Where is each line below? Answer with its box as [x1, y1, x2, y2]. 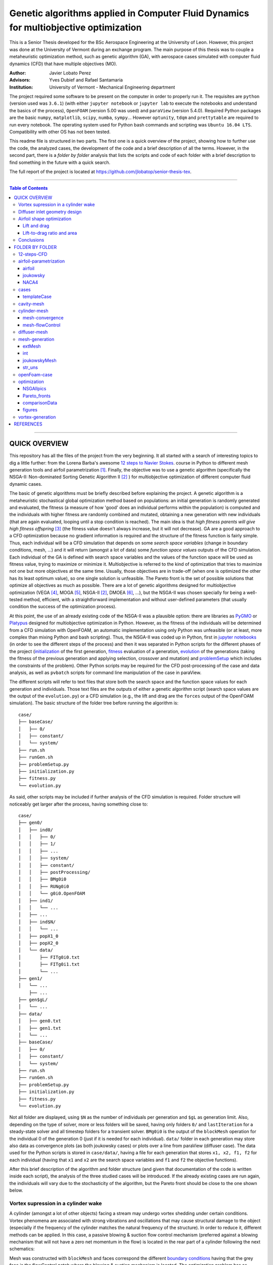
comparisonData [23, 400, 58, 406]
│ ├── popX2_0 [18, 940, 59, 946]
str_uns [23, 364, 38, 370]
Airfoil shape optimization [18, 216, 72, 222]
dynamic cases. [9, 481, 42, 487]
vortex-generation [18, 414, 56, 420]
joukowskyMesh [23, 357, 57, 363]
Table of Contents [9, 185, 48, 191]
